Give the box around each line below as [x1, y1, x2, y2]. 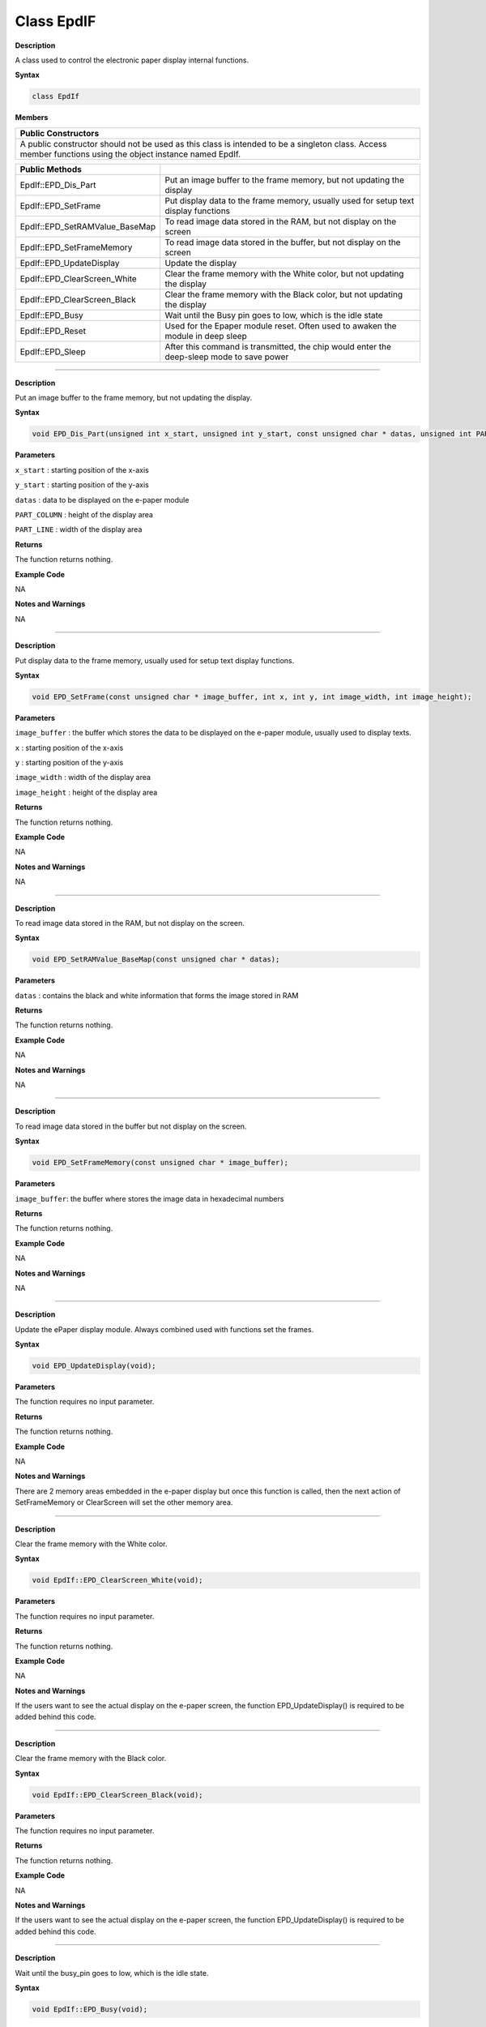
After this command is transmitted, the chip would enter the [164, 341, 392, 352]
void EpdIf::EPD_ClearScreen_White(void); [32, 1575, 203, 1585]
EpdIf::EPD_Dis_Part [19, 179, 96, 191]
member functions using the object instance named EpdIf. [19, 148, 241, 160]
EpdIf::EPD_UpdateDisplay [19, 257, 120, 268]
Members [15, 113, 49, 122]
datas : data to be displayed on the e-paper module [15, 495, 190, 504]
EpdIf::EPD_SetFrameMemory [19, 242, 133, 253]
